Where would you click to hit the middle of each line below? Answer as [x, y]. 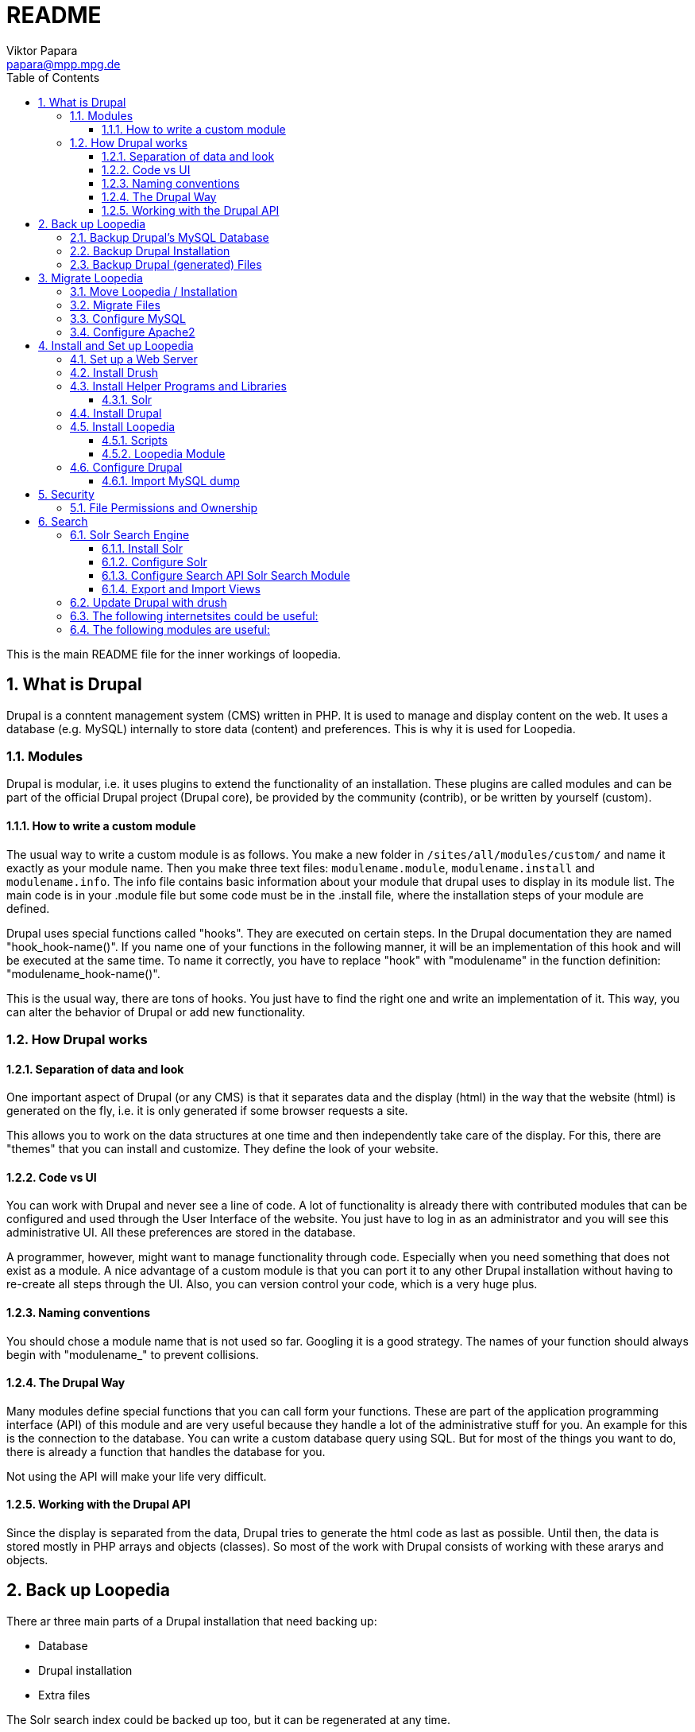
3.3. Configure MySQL [128, 318]
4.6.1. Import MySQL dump [171, 480]
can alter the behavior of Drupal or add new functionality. [156, 1012]
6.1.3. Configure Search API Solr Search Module [226, 575]
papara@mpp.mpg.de [64, 64]
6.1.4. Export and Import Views [181, 588]
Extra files [64, 1695]
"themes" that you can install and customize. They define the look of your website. [222, 1149]
